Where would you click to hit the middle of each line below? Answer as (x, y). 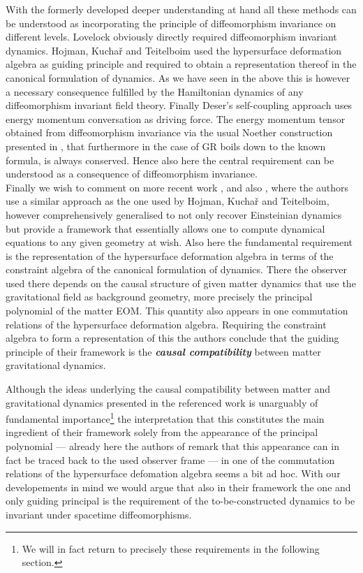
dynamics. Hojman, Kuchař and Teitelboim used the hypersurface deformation (174, 50)
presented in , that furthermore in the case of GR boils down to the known (166, 146)
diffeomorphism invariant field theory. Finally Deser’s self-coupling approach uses (179, 105)
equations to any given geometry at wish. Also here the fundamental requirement (179, 242)
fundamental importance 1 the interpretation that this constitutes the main (165, 418)
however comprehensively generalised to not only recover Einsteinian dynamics (174, 214)
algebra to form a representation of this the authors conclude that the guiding (172, 338)
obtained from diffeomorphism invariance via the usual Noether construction (169, 132)
